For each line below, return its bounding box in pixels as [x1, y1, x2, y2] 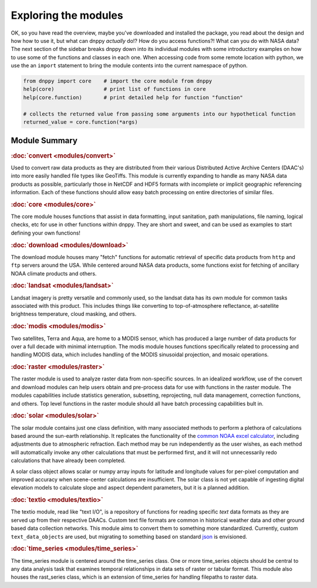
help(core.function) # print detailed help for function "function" [23, 94, 244, 101]
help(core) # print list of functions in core [23, 86, 206, 93]
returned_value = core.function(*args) [23, 119, 138, 125]
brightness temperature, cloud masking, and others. [11, 311, 137, 318]
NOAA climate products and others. [11, 270, 97, 277]
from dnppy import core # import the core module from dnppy [23, 78, 213, 84]
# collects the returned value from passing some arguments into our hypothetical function [23, 110, 296, 117]
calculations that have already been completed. [11, 457, 126, 464]
